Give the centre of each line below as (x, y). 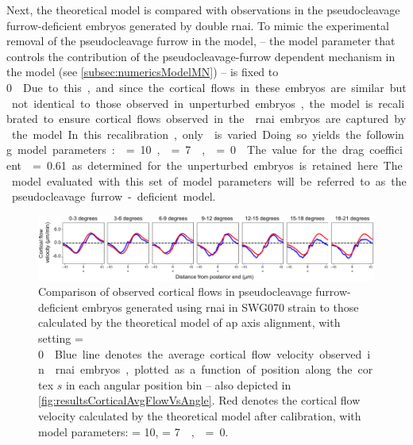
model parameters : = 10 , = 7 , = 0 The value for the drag (191, 150)
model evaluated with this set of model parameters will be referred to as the (209, 180)
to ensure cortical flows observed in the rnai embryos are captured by (225, 119)
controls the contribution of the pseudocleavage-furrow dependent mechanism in (201, 56)
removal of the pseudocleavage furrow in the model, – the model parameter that (201, 41)
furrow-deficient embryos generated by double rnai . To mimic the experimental (198, 25)
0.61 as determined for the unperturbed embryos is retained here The (224, 165)
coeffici (386, 150)
